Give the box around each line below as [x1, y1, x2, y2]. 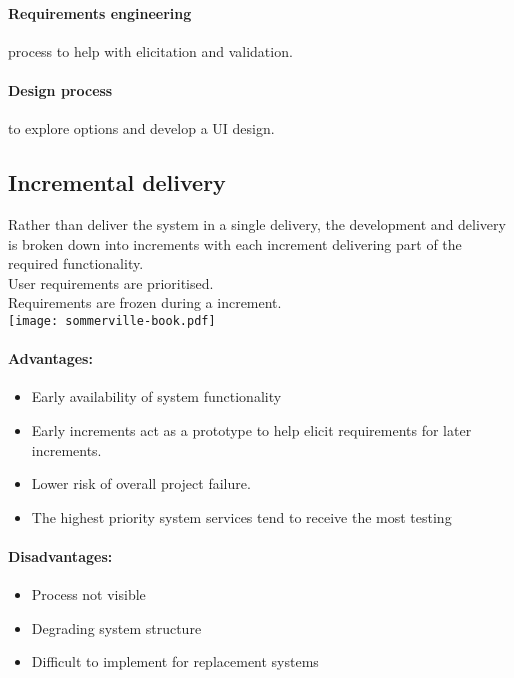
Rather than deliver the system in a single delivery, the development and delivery [8, 213, 506, 234]
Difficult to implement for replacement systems [31, 651, 319, 672]
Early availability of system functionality [31, 386, 282, 407]
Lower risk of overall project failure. [31, 473, 251, 494]
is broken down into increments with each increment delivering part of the [8, 233, 462, 254]
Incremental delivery [8, 167, 226, 198]
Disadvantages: [8, 545, 113, 566]
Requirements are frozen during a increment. [8, 292, 282, 313]
